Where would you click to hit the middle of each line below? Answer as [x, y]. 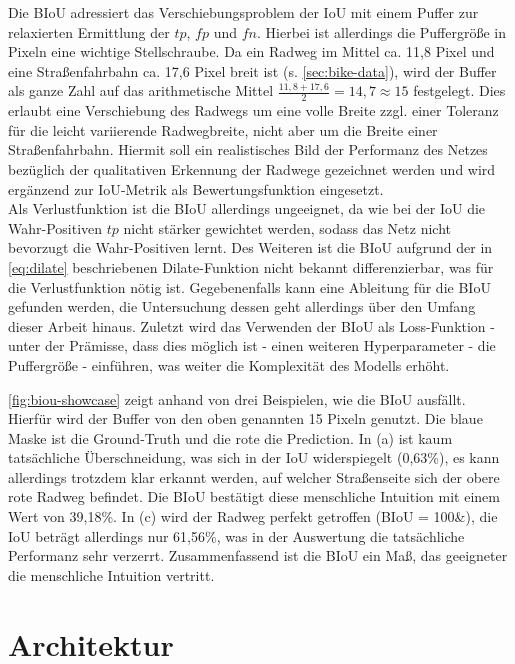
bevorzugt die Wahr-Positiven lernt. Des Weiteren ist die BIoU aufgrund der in [250, 247]
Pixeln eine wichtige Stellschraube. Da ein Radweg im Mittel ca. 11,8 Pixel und [251, 51]
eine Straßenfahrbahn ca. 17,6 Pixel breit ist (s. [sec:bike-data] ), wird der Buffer [252, 70]
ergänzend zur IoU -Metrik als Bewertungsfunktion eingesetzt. [196, 188]
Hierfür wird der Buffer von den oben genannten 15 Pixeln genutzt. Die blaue [245, 418]
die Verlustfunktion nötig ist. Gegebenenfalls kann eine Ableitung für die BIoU [249, 286]
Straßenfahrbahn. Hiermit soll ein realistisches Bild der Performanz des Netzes [248, 149]
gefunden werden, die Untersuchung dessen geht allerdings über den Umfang [242, 306]
